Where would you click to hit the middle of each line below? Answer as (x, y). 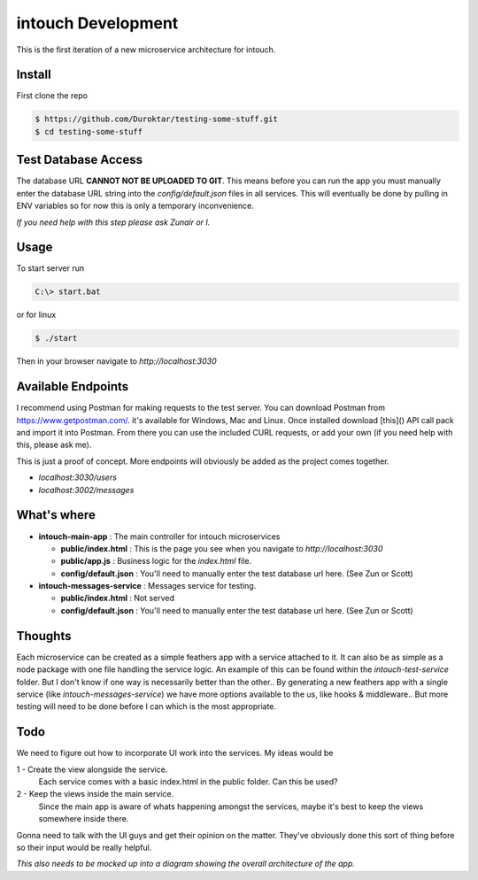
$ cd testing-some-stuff (89, 131)
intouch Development (97, 23)
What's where (56, 515)
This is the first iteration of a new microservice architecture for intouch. (146, 50)
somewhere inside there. (84, 819)
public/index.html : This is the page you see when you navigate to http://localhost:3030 (222, 548)
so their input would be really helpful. (84, 847)
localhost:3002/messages (86, 490)
